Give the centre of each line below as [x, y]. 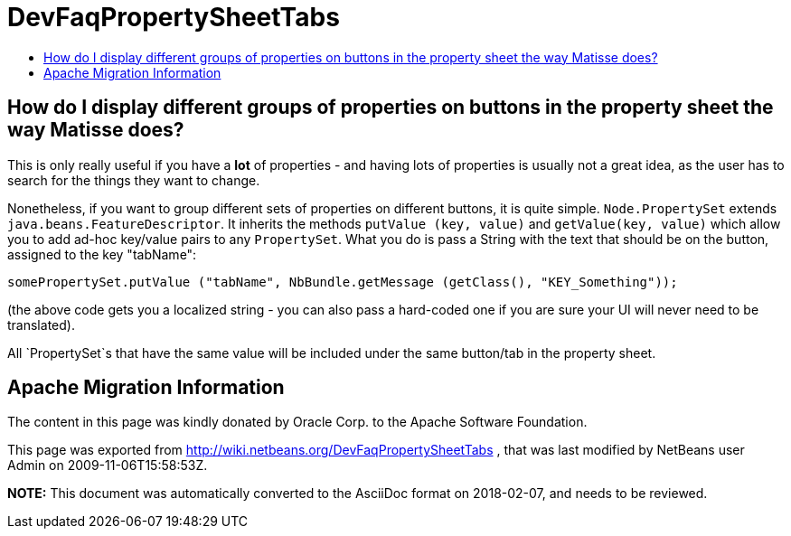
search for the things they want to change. [134, 180]
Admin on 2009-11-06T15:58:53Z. [108, 465]
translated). [41, 324]
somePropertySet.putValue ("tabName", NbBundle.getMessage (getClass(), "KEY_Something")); [343, 282]
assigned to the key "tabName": [102, 254]
